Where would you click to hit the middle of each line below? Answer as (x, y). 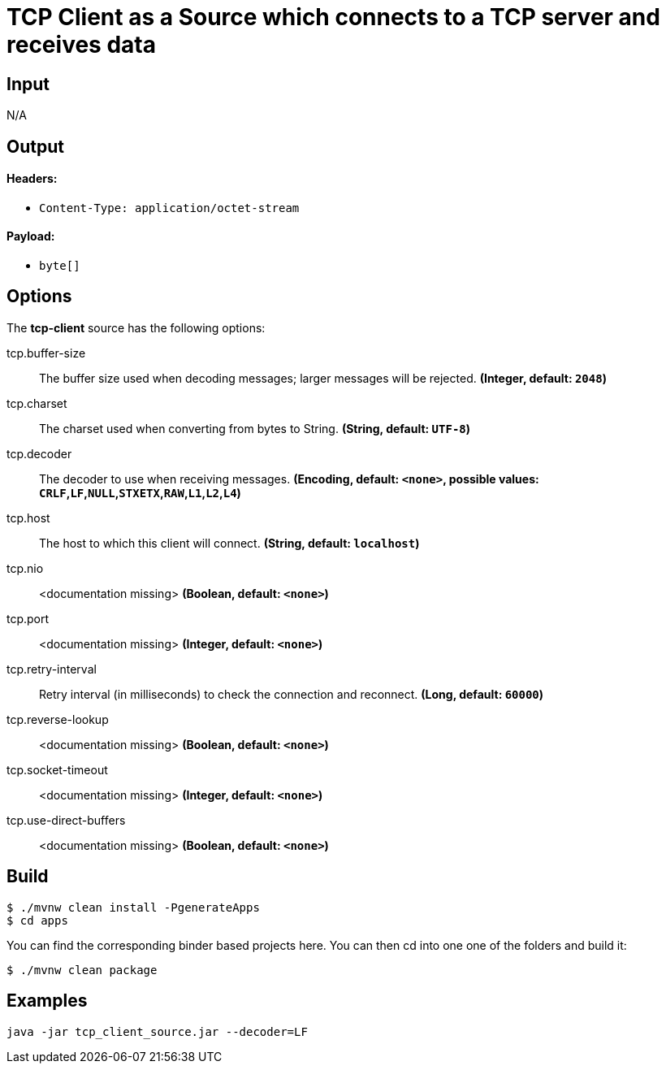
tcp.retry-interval (52, 669)
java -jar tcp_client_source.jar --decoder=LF (157, 1031)
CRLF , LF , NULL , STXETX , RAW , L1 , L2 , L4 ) (140, 492)
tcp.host (28, 518)
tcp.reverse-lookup (58, 719)
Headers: (32, 179)
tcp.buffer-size (46, 353)
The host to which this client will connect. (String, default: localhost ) (229, 543)
